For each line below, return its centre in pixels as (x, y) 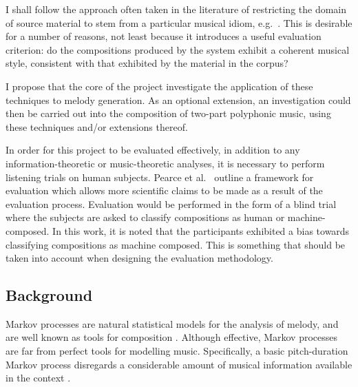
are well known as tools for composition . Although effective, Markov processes (172, 337)
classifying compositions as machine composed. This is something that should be (176, 244)
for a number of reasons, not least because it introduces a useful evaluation (164, 36)
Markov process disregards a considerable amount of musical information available (179, 364)
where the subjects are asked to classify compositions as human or (145, 217)
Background (49, 295)
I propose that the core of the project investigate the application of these (159, 86)
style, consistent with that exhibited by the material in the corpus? (147, 63)
